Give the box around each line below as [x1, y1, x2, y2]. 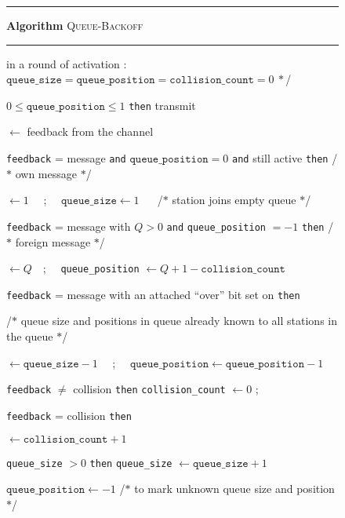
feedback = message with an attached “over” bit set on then [6, 286, 300, 302]
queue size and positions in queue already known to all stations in [20, 312, 337, 329]
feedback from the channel [27, 123, 154, 140]
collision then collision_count [73, 381, 226, 397]
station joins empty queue [172, 192, 296, 208]
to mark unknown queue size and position [134, 480, 335, 497]
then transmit [129, 97, 196, 113]
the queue [6, 328, 53, 345]
